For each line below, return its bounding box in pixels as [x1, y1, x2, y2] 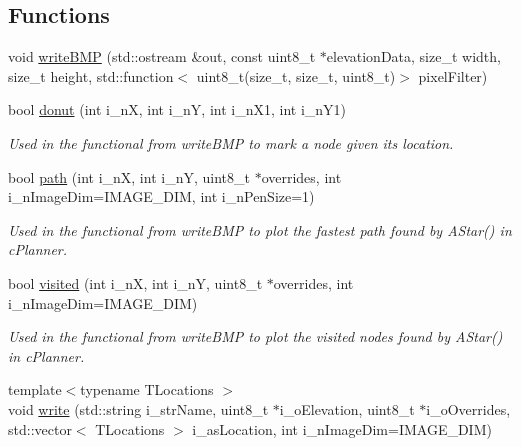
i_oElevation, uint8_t [279, 398, 415, 419]
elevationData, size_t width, [326, 46, 501, 67]
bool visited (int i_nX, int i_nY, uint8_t [8, 272, 263, 293]
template [8, 379, 62, 400]
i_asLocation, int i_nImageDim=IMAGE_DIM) [192, 418, 492, 439]
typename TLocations [80, 379, 214, 400]
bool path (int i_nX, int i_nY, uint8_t [8, 166, 250, 187]
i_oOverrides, [426, 398, 511, 419]
